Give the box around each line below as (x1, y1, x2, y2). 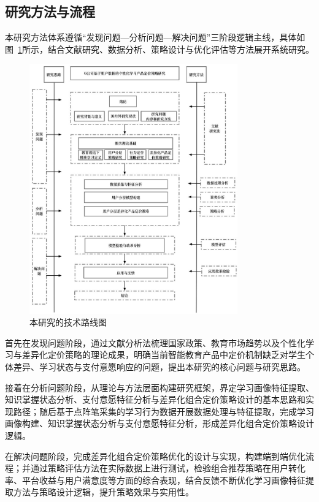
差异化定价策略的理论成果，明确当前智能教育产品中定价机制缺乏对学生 (21, 348, 306, 361)
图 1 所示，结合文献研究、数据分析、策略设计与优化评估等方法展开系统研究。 (5, 42, 314, 55)
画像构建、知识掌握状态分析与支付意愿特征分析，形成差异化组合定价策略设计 (5, 417, 314, 430)
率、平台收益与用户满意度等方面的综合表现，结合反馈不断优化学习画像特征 (5, 473, 306, 486)
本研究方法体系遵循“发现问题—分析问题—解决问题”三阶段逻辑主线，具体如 (5, 31, 306, 44)
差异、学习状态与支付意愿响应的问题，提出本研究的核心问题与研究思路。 (13, 360, 306, 373)
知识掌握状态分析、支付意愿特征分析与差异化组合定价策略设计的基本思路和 (5, 393, 306, 406)
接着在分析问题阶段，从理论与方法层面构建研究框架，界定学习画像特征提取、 (5, 381, 314, 394)
